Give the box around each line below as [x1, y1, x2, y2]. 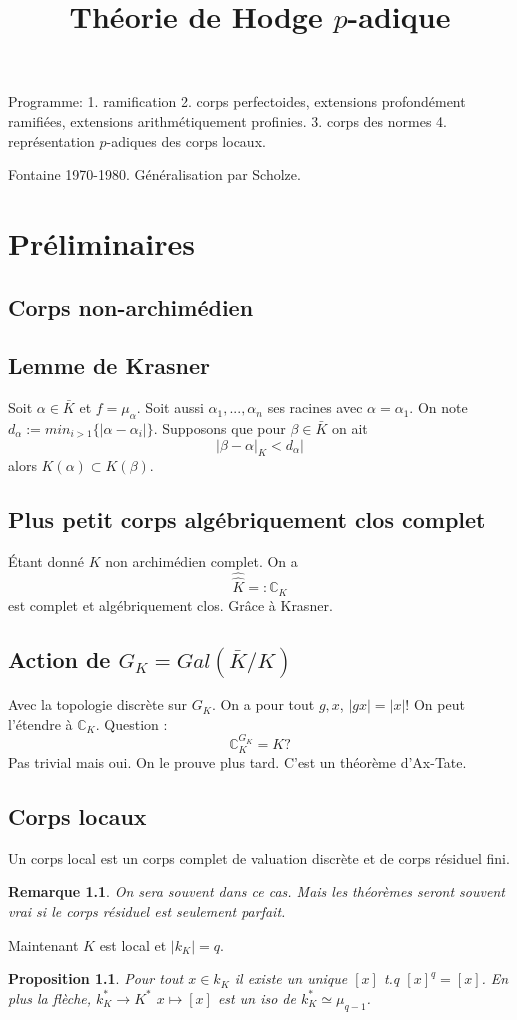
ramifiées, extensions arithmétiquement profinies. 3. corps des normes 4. [8, 110, 447, 131]
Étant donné [8, 551, 85, 572]
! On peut [405, 694, 465, 715]
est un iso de [217, 987, 296, 1008]
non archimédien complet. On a [105, 551, 298, 572]
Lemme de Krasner [8, 350, 211, 381]
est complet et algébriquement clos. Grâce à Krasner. [8, 594, 333, 615]
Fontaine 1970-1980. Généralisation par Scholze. [8, 164, 301, 185]
